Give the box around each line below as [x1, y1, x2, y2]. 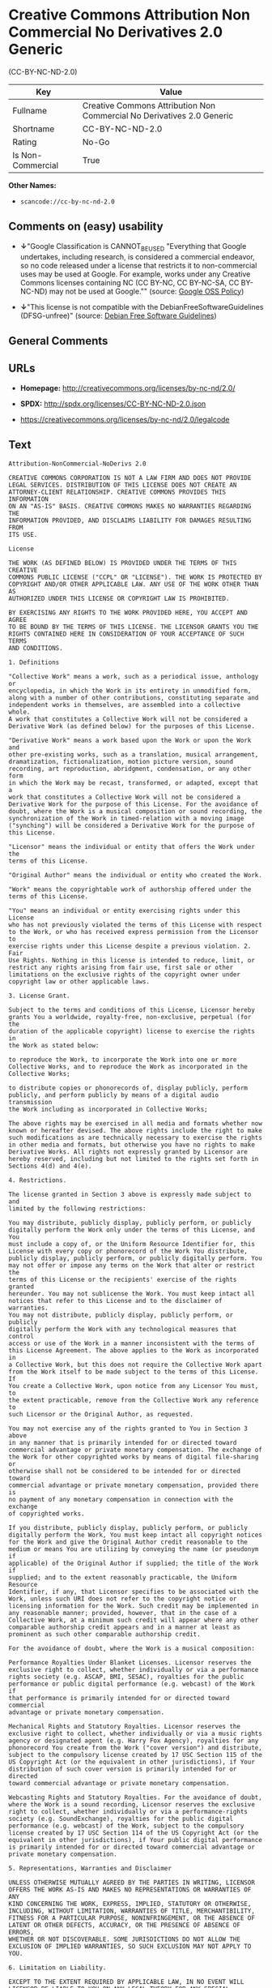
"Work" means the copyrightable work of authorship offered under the [8, 885, 252, 893]
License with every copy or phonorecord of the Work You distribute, [8, 1247, 249, 1255]
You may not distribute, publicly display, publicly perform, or [8, 1311, 233, 1319]
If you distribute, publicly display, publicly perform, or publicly [8, 1523, 249, 1532]
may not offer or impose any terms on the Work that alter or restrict [8, 1261, 255, 1270]
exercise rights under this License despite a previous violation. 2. [8, 942, 252, 950]
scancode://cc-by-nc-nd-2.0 [19, 197, 115, 206]
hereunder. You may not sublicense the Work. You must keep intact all [8, 1289, 255, 1298]
